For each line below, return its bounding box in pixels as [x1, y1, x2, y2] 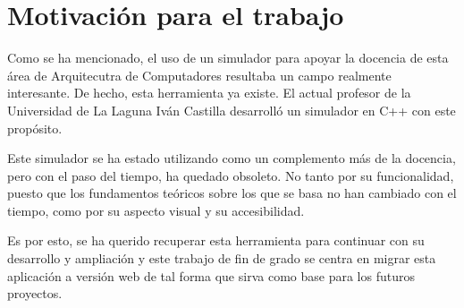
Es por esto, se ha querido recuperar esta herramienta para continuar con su [7, 231, 425, 250]
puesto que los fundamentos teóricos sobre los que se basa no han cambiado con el [7, 184, 457, 202]
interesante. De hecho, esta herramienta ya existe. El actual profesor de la [7, 83, 411, 102]
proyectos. [7, 284, 63, 303]
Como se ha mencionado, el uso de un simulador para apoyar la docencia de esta [7, 48, 449, 67]
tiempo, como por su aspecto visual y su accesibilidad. [7, 201, 305, 219]
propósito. [7, 118, 63, 137]
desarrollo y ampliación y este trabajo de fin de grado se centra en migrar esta [7, 249, 436, 268]
